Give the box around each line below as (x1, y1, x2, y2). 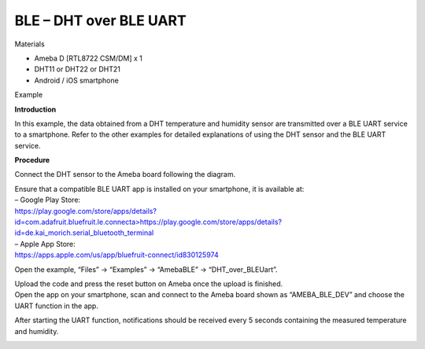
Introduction (14, 105, 57, 114)
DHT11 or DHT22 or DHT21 (34, 64, 121, 74)
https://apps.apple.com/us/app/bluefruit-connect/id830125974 (14, 250, 220, 259)
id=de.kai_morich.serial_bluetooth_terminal (14, 228, 154, 237)
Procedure (14, 156, 50, 165)
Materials (14, 39, 45, 49)
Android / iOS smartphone (34, 75, 120, 85)
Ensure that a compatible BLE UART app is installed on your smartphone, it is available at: (14, 184, 305, 193)
